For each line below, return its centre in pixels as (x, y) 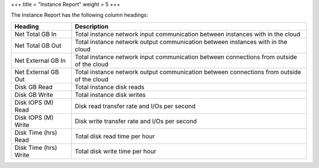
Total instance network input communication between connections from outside (186, 57)
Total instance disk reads (110, 87)
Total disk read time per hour (115, 136)
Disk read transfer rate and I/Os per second (135, 106)
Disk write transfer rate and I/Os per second (136, 121)
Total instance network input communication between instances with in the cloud (188, 34)
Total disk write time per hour (115, 151)
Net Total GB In (35, 34)
